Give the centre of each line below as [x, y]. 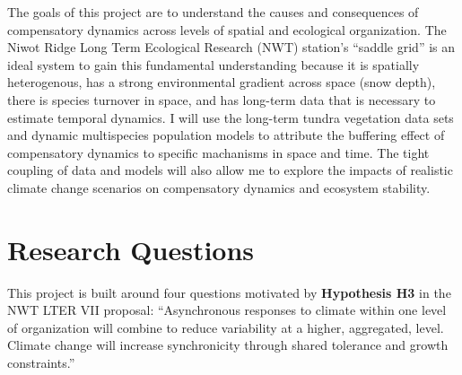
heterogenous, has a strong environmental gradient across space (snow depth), [222, 82]
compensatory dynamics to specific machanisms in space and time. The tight [218, 152]
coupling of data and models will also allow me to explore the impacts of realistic [230, 170]
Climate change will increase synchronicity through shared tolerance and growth [228, 345]
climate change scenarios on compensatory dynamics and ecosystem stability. [219, 187]
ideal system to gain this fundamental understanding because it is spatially [214, 64]
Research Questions [131, 249]
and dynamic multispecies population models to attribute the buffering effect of [226, 135]
